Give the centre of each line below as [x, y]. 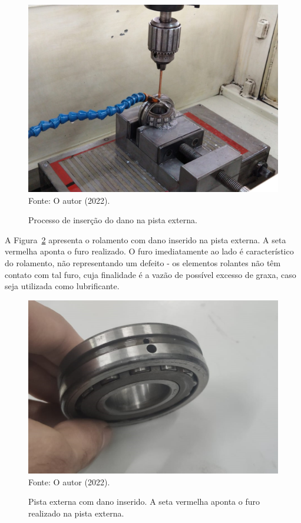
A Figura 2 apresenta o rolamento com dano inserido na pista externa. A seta [145, 239]
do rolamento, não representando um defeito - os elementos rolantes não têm [143, 262]
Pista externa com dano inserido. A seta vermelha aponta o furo [144, 502]
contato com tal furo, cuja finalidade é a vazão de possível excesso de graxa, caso [150, 274]
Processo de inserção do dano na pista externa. [113, 220]
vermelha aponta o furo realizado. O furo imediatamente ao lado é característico [149, 251]
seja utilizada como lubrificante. [62, 286]
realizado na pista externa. [76, 513]
